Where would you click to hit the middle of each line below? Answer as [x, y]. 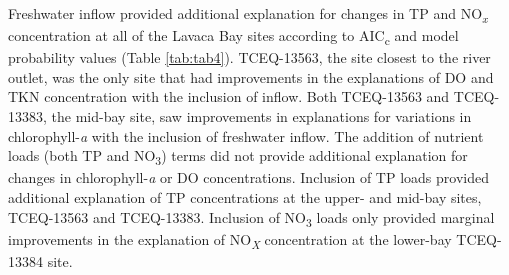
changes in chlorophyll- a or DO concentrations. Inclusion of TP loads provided [248, 177]
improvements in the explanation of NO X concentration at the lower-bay [230, 240]
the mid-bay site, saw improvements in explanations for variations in [261, 116]
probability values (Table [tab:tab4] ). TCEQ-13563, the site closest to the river [249, 57]
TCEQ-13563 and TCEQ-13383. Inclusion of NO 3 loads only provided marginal [251, 218]
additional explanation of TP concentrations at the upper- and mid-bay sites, [245, 196]
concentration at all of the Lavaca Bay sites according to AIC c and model [233, 36]
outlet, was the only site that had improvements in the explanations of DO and [251, 76]
